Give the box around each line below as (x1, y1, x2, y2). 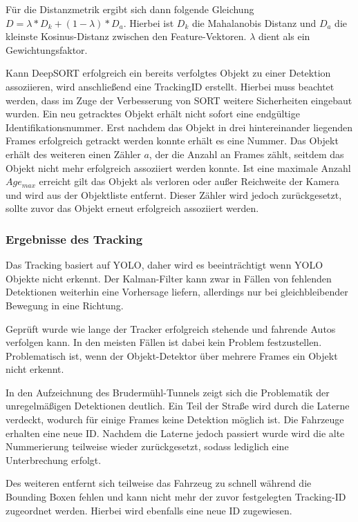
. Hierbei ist (123, 15, 174, 30)
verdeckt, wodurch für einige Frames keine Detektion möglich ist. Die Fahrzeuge (6, 412, 344, 427)
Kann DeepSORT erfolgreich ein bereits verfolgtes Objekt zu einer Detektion (6, 66, 331, 80)
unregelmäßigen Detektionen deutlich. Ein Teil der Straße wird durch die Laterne (6, 398, 350, 413)
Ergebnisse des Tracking (6, 230, 143, 247)
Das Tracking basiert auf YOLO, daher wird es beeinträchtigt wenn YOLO (6, 258, 323, 272)
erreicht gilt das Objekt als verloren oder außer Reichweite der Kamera (39, 174, 339, 188)
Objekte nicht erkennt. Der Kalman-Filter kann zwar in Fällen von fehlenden (6, 271, 332, 285)
